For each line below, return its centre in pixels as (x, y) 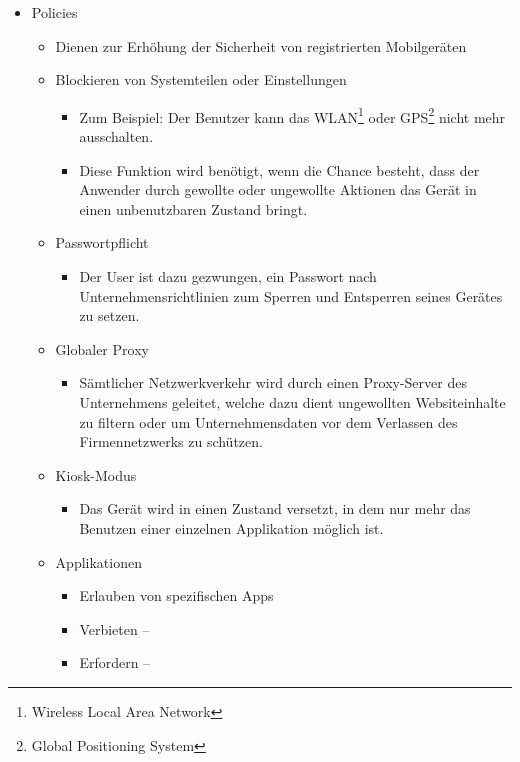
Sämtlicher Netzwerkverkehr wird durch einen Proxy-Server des (273, 382)
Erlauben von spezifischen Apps (176, 595)
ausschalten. (116, 136)
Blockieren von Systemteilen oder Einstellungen (201, 79)
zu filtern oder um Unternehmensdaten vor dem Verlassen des (268, 421)
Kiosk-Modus (96, 474)
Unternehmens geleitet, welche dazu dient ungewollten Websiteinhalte (292, 401)
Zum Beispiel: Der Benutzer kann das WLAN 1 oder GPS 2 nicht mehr (292, 115)
